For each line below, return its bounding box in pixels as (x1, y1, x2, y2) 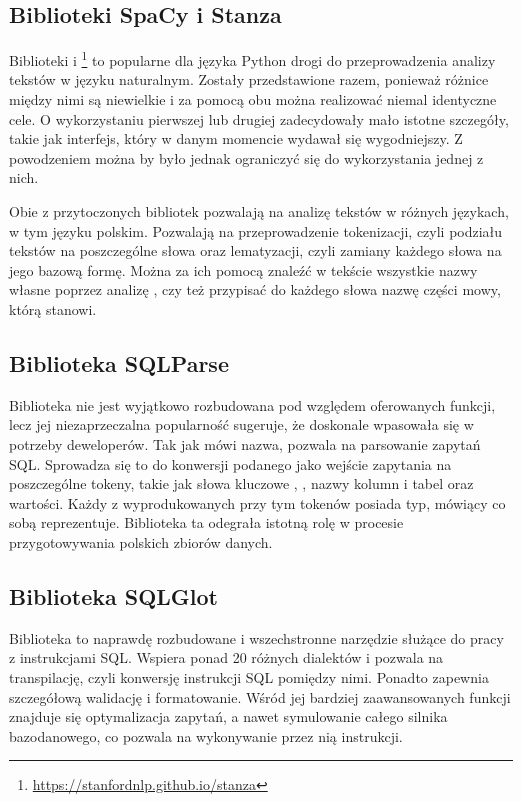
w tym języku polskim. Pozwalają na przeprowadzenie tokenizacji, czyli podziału (9, 220, 503, 241)
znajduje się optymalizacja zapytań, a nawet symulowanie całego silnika (9, 706, 448, 727)
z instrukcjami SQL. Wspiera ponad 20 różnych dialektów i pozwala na (9, 647, 444, 668)
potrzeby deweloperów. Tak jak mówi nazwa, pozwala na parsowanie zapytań (9, 433, 481, 454)
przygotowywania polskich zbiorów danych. (9, 531, 273, 552)
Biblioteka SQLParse (9, 347, 229, 378)
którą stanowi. (9, 298, 97, 319)
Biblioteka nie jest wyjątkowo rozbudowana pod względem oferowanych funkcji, (9, 394, 496, 415)
